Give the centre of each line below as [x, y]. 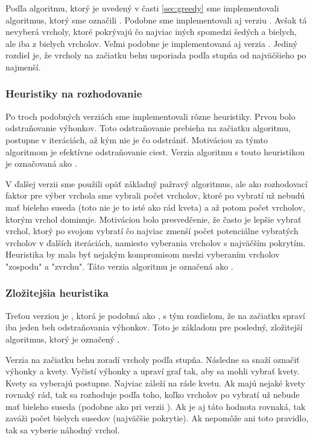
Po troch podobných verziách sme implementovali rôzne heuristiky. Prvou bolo [150, 116]
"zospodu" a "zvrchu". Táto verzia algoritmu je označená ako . [119, 266]
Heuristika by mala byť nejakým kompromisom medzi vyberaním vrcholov [143, 254]
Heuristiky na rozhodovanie [74, 94]
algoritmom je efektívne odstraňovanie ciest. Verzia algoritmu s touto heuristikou [155, 151]
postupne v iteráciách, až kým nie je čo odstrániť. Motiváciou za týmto [137, 139]
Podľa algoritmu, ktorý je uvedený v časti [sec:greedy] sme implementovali [142, 8]
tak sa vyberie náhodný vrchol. [63, 430]
